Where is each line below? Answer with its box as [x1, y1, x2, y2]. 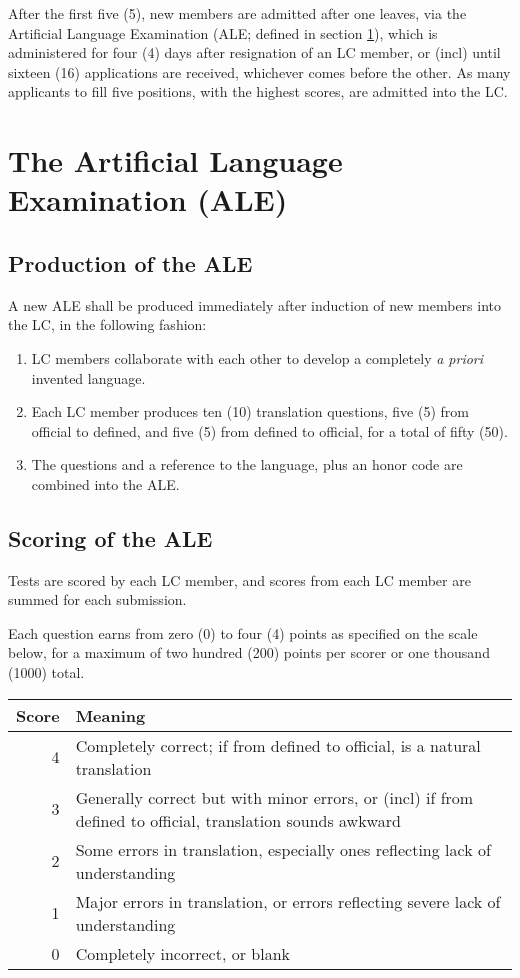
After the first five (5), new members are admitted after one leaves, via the [8, 3, 467, 23]
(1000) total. [8, 662, 85, 683]
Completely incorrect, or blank [75, 941, 290, 965]
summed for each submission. [8, 589, 187, 610]
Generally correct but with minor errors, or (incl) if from [75, 785, 474, 809]
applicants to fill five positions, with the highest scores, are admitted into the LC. [8, 81, 508, 102]
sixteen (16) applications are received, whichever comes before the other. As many [8, 61, 511, 82]
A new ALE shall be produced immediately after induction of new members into [8, 294, 501, 315]
